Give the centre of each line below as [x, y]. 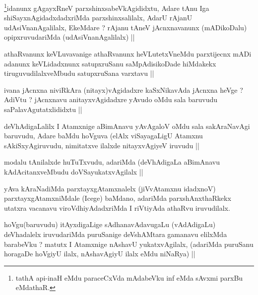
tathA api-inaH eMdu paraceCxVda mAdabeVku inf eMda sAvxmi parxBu [129, 277]
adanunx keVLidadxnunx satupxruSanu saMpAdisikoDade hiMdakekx [110, 63]
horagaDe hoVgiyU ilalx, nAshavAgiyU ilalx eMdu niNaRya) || [100, 254]
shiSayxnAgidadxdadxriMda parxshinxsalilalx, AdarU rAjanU [98, 18]
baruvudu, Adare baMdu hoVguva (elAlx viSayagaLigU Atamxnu [103, 136]
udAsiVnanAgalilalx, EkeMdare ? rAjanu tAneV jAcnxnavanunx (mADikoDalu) [126, 27]
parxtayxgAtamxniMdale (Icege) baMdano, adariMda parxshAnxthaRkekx [118, 198]
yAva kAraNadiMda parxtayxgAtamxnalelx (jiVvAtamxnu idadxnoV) [110, 188]
